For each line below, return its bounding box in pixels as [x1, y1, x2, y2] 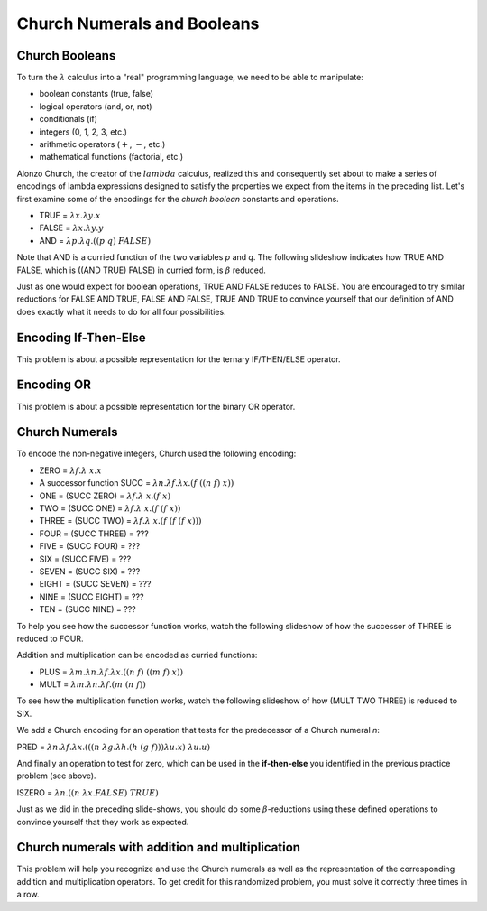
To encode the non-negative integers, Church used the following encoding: [16, 448, 297, 460]
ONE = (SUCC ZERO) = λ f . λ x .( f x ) [39, 490, 171, 501]
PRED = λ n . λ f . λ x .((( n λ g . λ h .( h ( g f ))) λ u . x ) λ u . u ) [16, 741, 211, 752]
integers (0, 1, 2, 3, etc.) [39, 126, 128, 137]
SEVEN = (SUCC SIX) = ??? [39, 565, 141, 577]
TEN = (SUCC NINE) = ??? [39, 604, 137, 615]
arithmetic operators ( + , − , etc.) [39, 139, 166, 150]
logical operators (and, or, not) [39, 100, 152, 112]
